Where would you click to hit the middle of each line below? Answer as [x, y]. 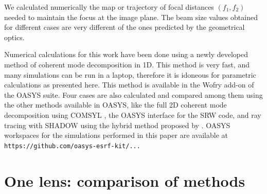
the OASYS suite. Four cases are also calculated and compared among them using [133, 94]
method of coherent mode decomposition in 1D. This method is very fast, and [127, 64]
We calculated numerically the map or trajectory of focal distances [109, 7]
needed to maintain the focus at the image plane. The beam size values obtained [131, 17]
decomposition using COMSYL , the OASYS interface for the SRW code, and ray [133, 114]
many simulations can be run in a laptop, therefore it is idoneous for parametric [130, 74]
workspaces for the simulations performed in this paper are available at [116, 135]
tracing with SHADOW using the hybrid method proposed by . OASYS [117, 125]
